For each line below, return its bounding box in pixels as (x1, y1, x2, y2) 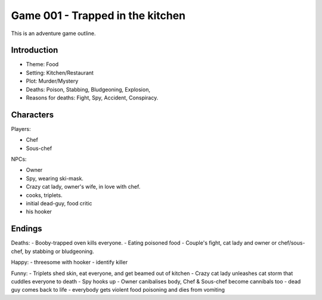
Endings (11, 224, 42, 234)
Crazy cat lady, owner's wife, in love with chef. (26, 183, 141, 190)
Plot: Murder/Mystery (26, 77, 79, 85)
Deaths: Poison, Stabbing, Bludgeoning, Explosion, (26, 86, 150, 93)
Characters (11, 110, 54, 120)
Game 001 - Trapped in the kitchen (11, 9, 186, 22)
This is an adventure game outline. (11, 30, 96, 37)
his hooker (26, 208, 52, 215)
